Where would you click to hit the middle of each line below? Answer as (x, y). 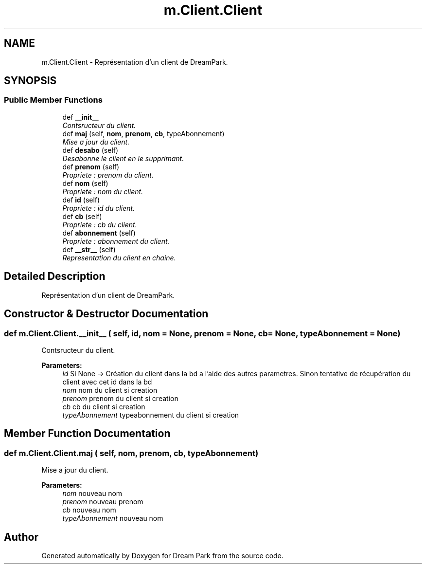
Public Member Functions (53, 100)
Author (21, 537)
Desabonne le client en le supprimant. (123, 158)
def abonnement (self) (99, 233)
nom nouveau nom (92, 494)
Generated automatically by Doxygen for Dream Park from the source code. (162, 555)
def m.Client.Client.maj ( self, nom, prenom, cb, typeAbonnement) (131, 453)
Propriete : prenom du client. (108, 175)
